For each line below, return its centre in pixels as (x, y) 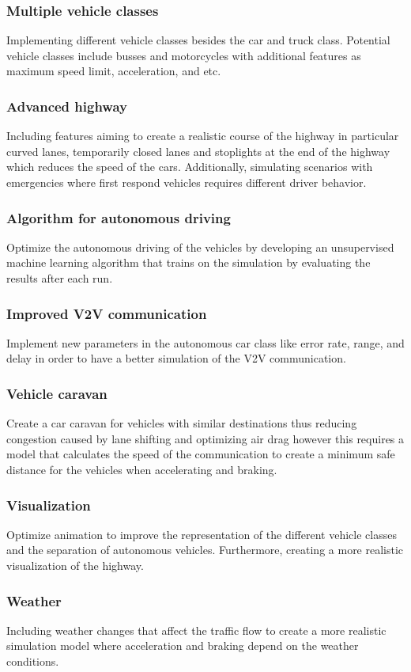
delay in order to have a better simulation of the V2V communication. (176, 358)
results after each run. (60, 278)
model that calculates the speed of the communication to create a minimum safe (201, 454)
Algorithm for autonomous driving (119, 217)
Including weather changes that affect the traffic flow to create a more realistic (196, 630)
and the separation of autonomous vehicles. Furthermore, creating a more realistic (205, 550)
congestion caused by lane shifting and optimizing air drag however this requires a (205, 438)
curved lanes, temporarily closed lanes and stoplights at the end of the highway (198, 151)
